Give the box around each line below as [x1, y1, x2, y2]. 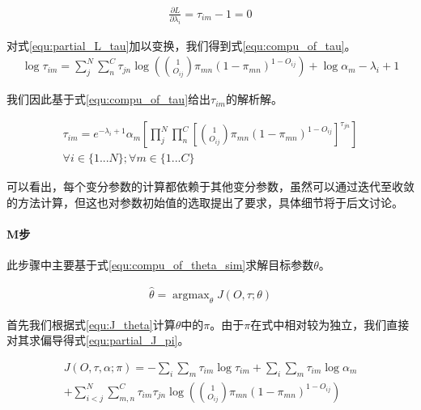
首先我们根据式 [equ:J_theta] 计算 [6, 315, 176, 332]
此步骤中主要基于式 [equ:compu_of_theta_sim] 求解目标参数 [6, 256, 314, 273]
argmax [172, 289, 210, 301]
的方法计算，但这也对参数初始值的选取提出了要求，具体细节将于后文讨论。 [6, 193, 403, 210]
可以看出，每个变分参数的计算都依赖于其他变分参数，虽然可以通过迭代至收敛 [6, 178, 415, 195]
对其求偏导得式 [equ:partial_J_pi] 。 [6, 332, 189, 349]
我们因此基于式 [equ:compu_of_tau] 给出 [6, 91, 211, 108]
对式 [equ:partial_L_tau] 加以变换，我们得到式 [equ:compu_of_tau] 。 [6, 36, 356, 53]
